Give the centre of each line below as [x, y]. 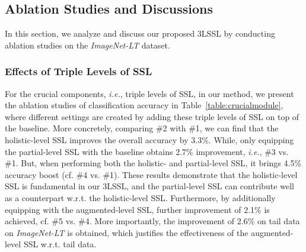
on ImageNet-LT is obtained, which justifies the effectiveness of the [127, 232]
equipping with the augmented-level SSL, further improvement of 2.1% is [137, 209]
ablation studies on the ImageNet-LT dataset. [87, 45]
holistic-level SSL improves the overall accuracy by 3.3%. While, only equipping [149, 139]
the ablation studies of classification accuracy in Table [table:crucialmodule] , [144, 105]
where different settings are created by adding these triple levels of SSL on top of [152, 116]
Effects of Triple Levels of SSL [79, 71]
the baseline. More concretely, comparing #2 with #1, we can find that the [142, 128]
